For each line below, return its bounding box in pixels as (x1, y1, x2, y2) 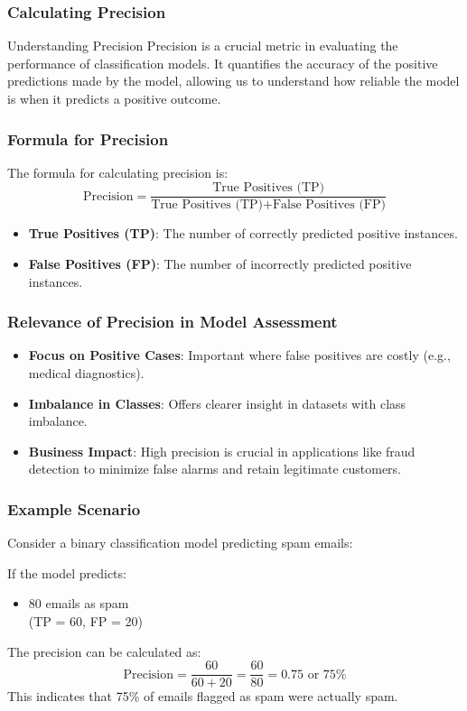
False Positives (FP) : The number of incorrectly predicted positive (28, 254, 412, 273)
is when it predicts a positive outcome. (7, 89, 221, 107)
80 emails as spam (28, 594, 129, 613)
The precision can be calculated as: (7, 642, 201, 660)
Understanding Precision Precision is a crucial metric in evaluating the (7, 36, 398, 55)
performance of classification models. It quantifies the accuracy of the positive (7, 53, 438, 72)
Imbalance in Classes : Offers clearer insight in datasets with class (28, 393, 406, 412)
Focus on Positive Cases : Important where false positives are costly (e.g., (28, 346, 451, 365)
